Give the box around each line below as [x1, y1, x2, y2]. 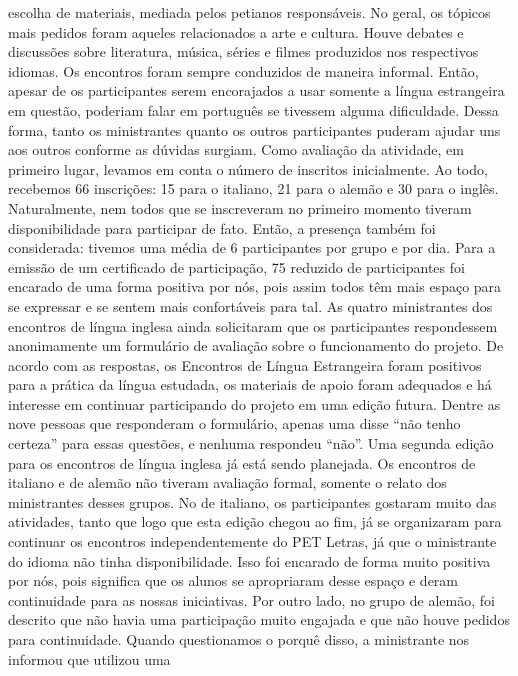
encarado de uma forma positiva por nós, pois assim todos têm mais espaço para [8, 276, 502, 297]
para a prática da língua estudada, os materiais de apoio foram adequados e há [8, 374, 492, 395]
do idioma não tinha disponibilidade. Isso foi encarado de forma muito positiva [8, 550, 491, 571]
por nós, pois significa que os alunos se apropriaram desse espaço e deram [8, 570, 459, 591]
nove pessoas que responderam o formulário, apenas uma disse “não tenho [8, 413, 461, 434]
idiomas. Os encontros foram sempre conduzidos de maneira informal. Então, [8, 60, 479, 81]
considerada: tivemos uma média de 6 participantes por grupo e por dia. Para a [8, 237, 496, 258]
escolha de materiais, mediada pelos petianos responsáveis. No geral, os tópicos [8, 2, 491, 22]
